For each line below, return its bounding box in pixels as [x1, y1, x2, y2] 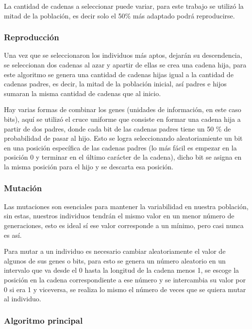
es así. [4, 230, 22, 240]
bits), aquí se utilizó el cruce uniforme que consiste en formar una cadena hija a [4, 114, 241, 124]
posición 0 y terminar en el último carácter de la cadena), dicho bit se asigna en [4, 152, 242, 162]
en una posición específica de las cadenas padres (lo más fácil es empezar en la [4, 142, 237, 152]
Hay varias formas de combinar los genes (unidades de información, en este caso [4, 104, 241, 115]
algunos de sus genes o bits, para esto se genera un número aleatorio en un [4, 255, 226, 265]
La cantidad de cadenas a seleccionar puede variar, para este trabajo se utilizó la [4, 1, 244, 11]
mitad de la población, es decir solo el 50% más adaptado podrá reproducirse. [4, 10, 235, 20]
